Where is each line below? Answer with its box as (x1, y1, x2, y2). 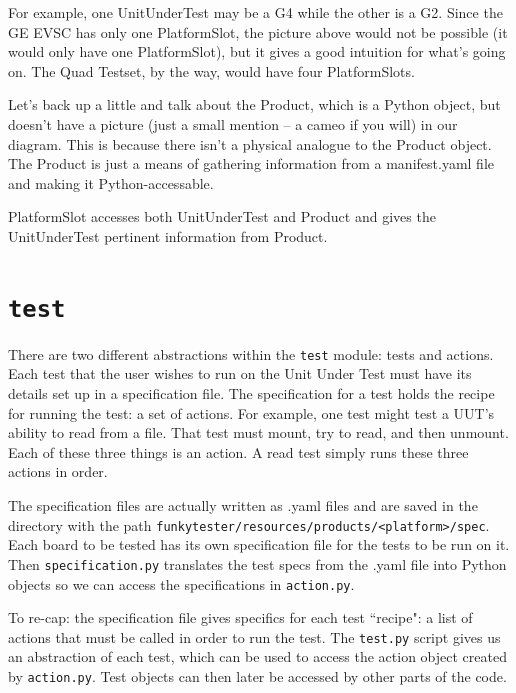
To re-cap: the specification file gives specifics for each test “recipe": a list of (8, 607, 473, 628)
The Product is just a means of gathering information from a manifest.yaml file (8, 153, 495, 174)
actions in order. (8, 461, 108, 482)
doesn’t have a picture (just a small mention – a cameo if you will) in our (8, 113, 458, 134)
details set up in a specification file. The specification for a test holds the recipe (8, 383, 495, 404)
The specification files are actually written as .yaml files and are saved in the (8, 495, 478, 515)
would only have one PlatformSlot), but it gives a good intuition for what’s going (8, 41, 506, 62)
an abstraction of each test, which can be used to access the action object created (8, 646, 507, 667)
